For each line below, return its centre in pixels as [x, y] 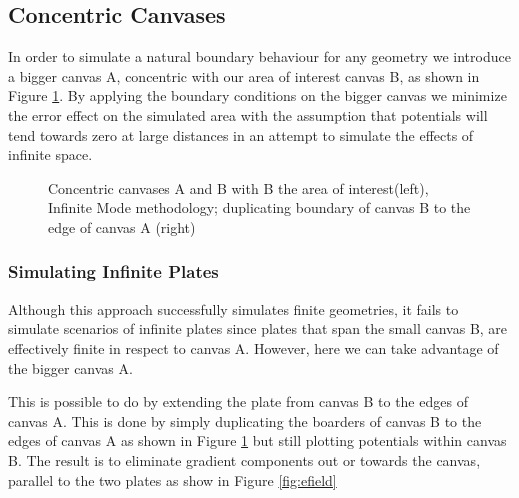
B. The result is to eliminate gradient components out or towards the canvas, [244, 459]
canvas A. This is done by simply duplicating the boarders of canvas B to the [245, 420]
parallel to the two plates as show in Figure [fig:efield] [172, 479]
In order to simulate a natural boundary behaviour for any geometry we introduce [259, 56]
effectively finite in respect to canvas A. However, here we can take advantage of [253, 347]
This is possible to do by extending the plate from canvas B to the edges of [238, 401]
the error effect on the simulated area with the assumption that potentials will [248, 114]
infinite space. [50, 154]
